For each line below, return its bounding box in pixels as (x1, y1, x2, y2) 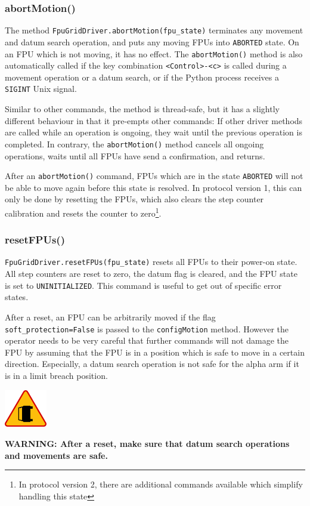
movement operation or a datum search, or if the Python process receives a (5, 70, 279, 83)
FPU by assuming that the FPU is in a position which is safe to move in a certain (5, 345, 305, 358)
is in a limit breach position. (5, 369, 108, 381)
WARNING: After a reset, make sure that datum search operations (5, 437, 290, 450)
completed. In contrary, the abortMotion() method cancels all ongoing (5, 137, 264, 150)
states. (5, 291, 29, 303)
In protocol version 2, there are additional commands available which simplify (18, 478, 303, 490)
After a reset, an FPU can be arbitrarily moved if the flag (5, 310, 216, 323)
